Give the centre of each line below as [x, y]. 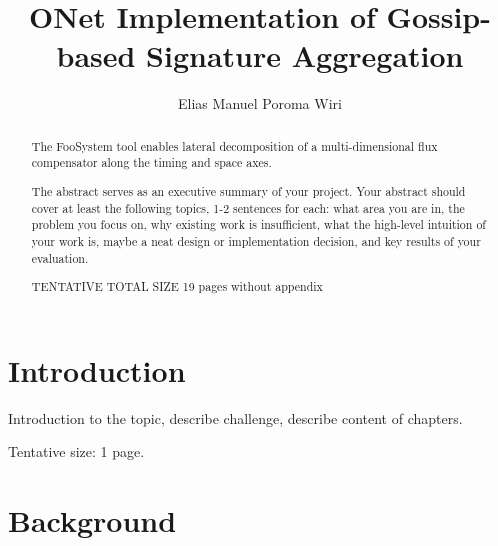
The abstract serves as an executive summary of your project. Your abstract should [248, 190]
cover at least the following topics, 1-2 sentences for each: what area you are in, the [248, 207]
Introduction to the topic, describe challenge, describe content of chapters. [235, 417]
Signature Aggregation [305, 55]
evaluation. [60, 257]
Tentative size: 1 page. [76, 451]
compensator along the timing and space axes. [151, 162]
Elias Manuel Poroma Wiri [260, 103]
